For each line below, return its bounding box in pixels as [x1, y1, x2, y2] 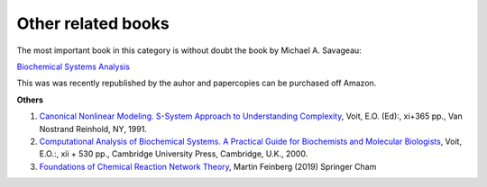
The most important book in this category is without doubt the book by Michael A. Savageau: [16, 45, 363, 56]
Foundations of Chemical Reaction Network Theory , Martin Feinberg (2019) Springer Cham [39, 161, 377, 172]
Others [16, 94, 44, 105]
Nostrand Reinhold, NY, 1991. [39, 123, 148, 134]
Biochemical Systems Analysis [16, 61, 131, 72]
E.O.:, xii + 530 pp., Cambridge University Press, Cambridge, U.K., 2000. [39, 148, 308, 159]
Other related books [16, 13, 170, 33]
